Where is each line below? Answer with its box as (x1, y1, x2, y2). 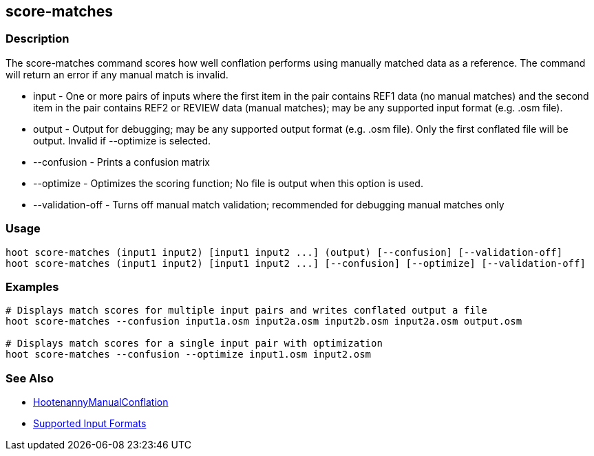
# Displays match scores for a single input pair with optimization (6, 338, 383, 349)
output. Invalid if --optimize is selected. (33, 134, 211, 146)
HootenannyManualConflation (33, 396, 169, 409)
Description (6, 32, 70, 46)
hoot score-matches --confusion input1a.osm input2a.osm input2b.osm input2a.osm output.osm (6, 316, 522, 327)
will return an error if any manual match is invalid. (6, 68, 229, 80)
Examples (6, 279, 59, 294)
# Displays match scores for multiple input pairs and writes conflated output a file (6, 305, 487, 316)
